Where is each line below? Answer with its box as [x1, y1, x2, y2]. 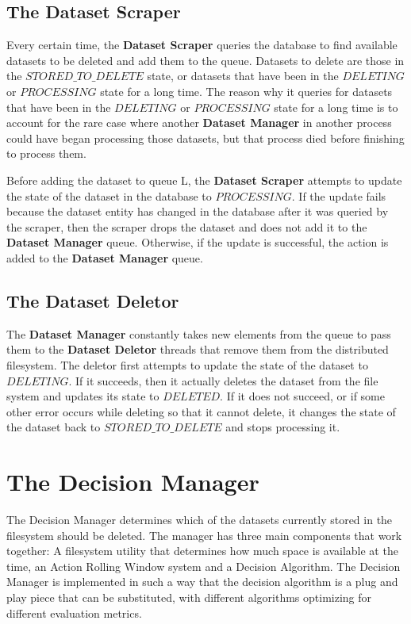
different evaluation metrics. [6, 604, 142, 621]
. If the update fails [291, 187, 386, 204]
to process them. [6, 145, 86, 162]
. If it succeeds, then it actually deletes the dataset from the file [68, 372, 378, 389]
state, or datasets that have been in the [147, 67, 339, 84]
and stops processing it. [225, 419, 340, 435]
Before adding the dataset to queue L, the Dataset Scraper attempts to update [6, 171, 402, 188]
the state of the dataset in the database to [6, 187, 212, 204]
